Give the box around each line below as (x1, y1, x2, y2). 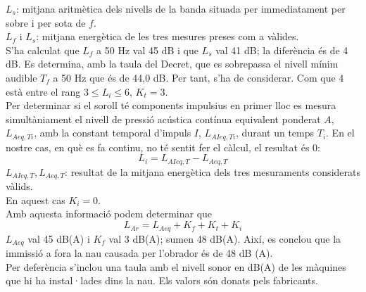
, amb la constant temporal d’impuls (34, 125, 191, 140)
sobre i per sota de (6, 15, 86, 30)
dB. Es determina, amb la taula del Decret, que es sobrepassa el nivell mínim (6, 56, 339, 71)
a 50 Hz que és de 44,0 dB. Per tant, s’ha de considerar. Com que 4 (53, 70, 344, 84)
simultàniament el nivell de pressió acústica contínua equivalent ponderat (6, 111, 321, 126)
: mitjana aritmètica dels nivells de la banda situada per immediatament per (15, 1, 346, 15)
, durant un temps (236, 125, 315, 140)
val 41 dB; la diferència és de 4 (215, 42, 348, 57)
